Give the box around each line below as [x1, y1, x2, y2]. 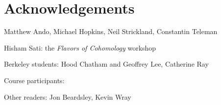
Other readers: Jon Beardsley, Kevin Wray [4, 91, 131, 102]
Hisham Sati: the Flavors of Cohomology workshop [4, 42, 156, 52]
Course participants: [4, 75, 65, 85]
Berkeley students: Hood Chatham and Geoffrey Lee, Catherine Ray [4, 59, 209, 69]
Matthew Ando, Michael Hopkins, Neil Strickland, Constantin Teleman [4, 26, 218, 36]
